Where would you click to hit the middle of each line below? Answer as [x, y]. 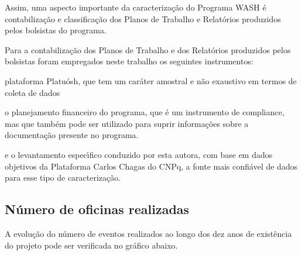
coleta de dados [32, 92]
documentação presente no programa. [72, 135]
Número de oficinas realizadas [97, 209]
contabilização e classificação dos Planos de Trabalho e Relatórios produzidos [143, 18]
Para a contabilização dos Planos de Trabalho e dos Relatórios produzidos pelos [148, 49]
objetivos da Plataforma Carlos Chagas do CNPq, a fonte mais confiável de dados [151, 166]
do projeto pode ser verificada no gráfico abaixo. [91, 245]
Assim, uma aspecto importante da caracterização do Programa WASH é [135, 7]
